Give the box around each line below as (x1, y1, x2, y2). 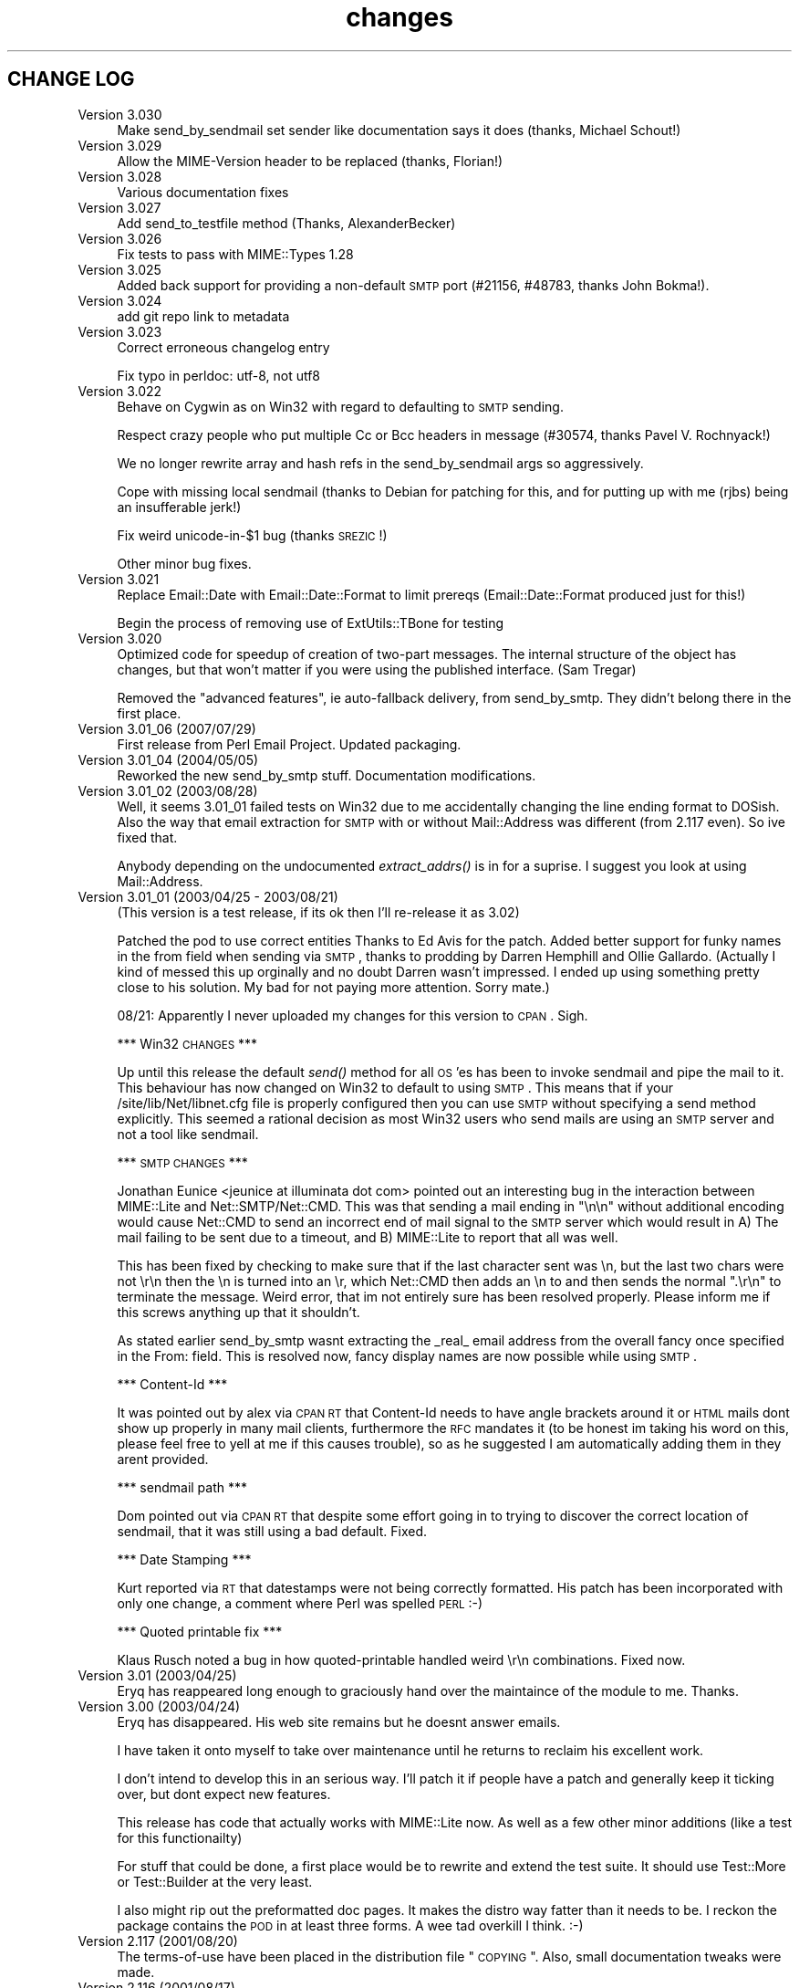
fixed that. (117, 829, 178, 845)
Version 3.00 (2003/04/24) (78, 1698, 241, 1714)
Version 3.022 (78, 382, 162, 399)
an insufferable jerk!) (117, 498, 242, 515)
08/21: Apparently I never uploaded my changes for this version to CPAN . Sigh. (117, 1007, 588, 1023)
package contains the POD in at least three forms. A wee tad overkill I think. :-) (117, 1917, 584, 1933)
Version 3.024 (78, 292, 162, 309)
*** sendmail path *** (117, 1479, 248, 1495)
